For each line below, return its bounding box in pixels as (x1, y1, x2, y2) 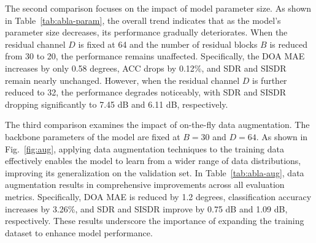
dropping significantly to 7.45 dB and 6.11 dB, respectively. (5, 97, 228, 110)
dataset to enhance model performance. (5, 226, 153, 239)
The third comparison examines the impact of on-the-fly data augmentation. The (5, 118, 310, 131)
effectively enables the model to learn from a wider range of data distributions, (5, 154, 301, 167)
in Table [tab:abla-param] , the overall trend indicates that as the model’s (5, 13, 281, 26)
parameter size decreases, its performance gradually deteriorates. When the (5, 26, 288, 39)
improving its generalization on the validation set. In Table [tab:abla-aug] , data (5, 166, 304, 179)
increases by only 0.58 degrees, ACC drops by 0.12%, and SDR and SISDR (5, 61, 287, 74)
